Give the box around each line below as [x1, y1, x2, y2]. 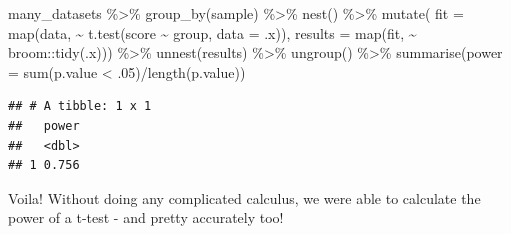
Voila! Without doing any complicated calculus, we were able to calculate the [8, 187, 481, 208]
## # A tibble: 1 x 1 [8, 99, 152, 114]
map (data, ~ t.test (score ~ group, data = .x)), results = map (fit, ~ [8, 22, 417, 43]
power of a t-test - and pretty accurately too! [8, 207, 284, 228]
